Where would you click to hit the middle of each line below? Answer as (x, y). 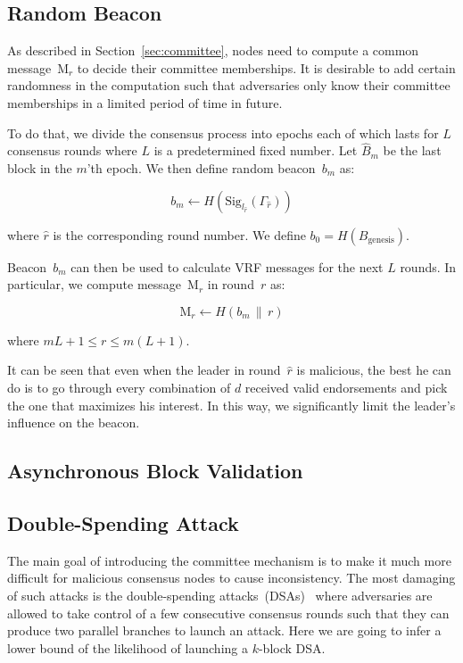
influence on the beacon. (74, 423)
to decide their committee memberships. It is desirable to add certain (266, 67)
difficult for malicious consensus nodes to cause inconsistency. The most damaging (231, 578)
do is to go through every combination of (119, 387)
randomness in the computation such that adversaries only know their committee (229, 85)
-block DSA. (292, 647)
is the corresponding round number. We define (179, 234)
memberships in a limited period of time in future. (145, 102)
